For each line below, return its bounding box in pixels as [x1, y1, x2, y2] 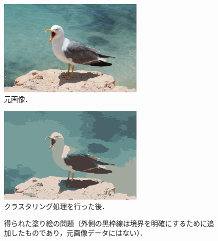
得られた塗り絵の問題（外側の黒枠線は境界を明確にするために [4, 218, 207, 228]
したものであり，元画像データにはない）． [10, 228, 147, 238]
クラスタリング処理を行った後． [4, 201, 109, 212]
